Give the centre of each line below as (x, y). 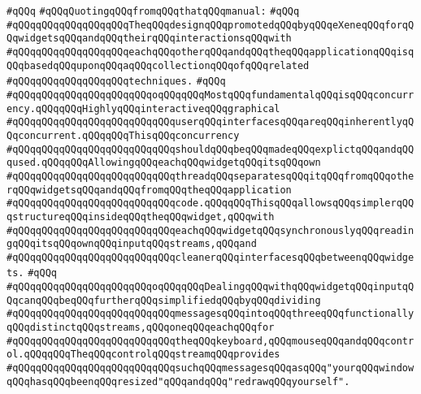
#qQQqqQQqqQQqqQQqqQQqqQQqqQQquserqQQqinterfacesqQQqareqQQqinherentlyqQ (210, 122)
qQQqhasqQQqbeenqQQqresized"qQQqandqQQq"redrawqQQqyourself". (178, 381)
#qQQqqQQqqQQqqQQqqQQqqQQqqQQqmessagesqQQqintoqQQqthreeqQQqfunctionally (210, 314)
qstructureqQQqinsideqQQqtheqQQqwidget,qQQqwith (141, 216)
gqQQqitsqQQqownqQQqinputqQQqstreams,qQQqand (132, 244)
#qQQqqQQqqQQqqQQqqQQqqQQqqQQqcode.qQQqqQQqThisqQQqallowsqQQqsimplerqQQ (210, 203)
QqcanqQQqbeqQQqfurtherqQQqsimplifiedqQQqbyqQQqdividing (164, 300)
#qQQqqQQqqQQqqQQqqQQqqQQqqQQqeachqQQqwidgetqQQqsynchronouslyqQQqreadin (210, 230)
